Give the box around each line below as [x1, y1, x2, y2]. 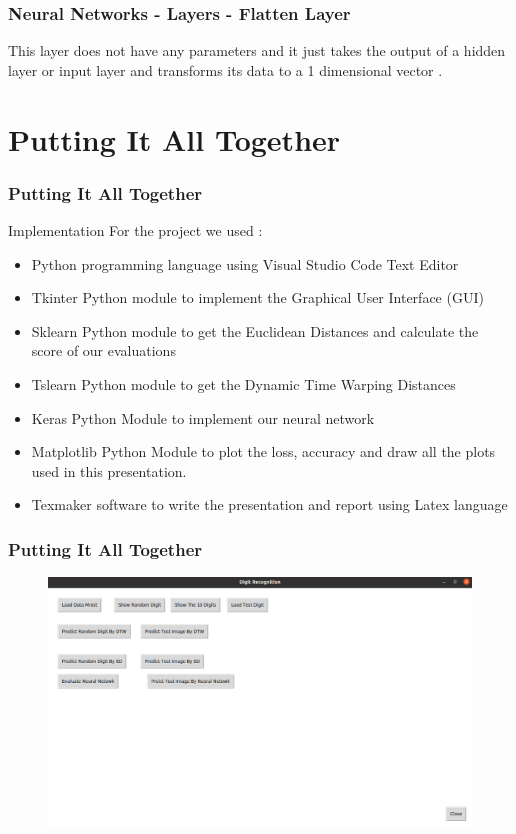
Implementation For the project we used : [8, 220, 263, 240]
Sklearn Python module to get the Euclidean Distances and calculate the [31, 320, 479, 341]
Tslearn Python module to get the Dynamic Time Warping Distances [31, 373, 456, 394]
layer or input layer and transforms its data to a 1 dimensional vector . [8, 59, 443, 80]
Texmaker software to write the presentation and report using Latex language [31, 494, 508, 515]
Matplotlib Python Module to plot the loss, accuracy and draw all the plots [31, 441, 496, 462]
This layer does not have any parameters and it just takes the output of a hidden [8, 40, 506, 61]
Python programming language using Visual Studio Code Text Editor [31, 253, 459, 274]
